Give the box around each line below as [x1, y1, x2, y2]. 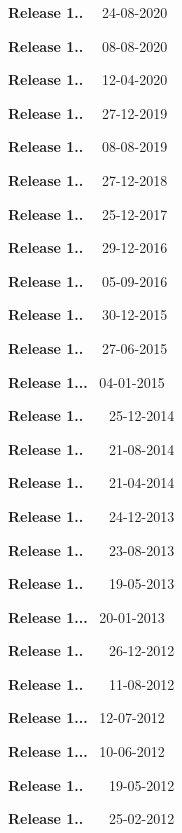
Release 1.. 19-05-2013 [8, 573, 175, 594]
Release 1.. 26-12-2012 [8, 640, 175, 661]
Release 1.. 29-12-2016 [8, 237, 168, 258]
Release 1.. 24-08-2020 [8, 2, 168, 22]
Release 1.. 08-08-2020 [8, 35, 168, 56]
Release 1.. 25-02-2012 [8, 808, 175, 829]
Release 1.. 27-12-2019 [8, 102, 168, 123]
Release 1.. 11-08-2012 [8, 673, 175, 694]
